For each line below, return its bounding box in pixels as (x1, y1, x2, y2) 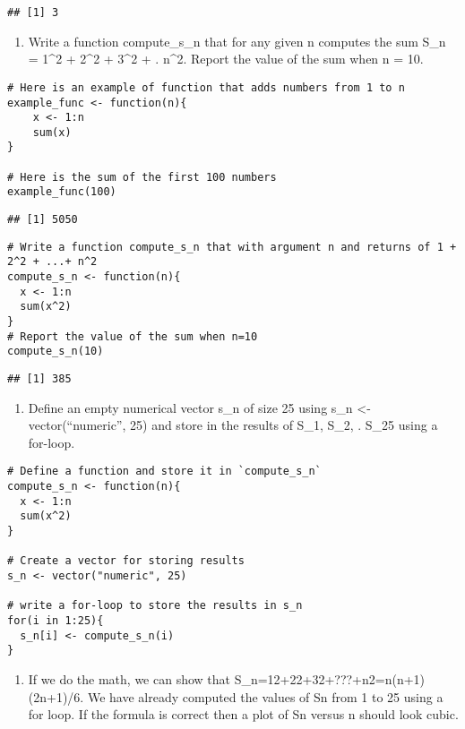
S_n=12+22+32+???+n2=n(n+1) (234, 669, 426, 688)
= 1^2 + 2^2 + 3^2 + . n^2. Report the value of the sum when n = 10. (28, 49, 424, 68)
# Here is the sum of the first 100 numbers (7, 170, 277, 184)
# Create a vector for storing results (7, 554, 245, 568)
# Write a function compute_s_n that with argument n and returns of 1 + (7, 240, 457, 253)
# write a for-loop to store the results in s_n (7, 599, 303, 613)
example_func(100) (7, 185, 116, 199)
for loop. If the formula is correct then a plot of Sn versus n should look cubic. (28, 705, 459, 724)
